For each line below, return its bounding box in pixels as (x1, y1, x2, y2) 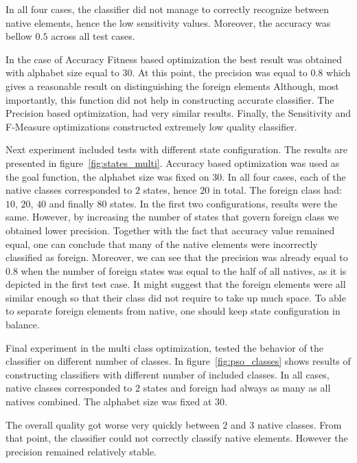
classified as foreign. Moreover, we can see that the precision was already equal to (5, 250, 348, 264)
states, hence (143, 183, 197, 197)
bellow (5, 29, 32, 43)
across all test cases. (51, 29, 135, 43)
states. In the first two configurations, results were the (110, 196, 338, 210)
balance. (5, 317, 40, 332)
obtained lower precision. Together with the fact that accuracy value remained (5, 223, 335, 237)
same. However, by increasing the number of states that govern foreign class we (5, 210, 339, 224)
